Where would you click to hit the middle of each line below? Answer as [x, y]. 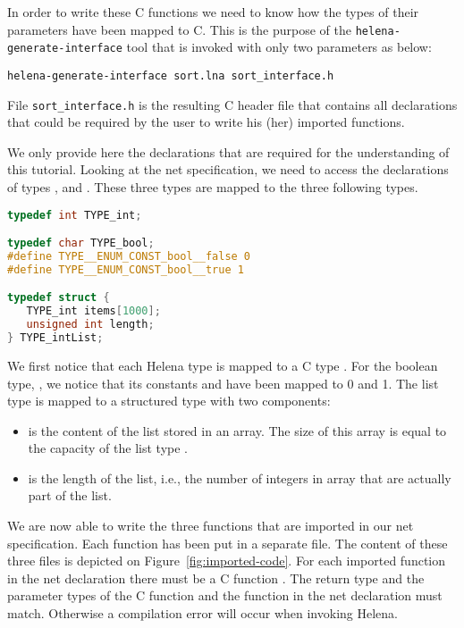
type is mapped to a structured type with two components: [169, 401]
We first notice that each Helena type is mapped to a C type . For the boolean [223, 365]
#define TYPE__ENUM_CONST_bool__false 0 [129, 256]
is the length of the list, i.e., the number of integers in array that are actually [240, 477]
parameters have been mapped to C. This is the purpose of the [180, 29]
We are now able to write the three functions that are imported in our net [211, 526]
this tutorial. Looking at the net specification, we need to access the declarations [228, 169]
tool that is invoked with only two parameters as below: [279, 47]
